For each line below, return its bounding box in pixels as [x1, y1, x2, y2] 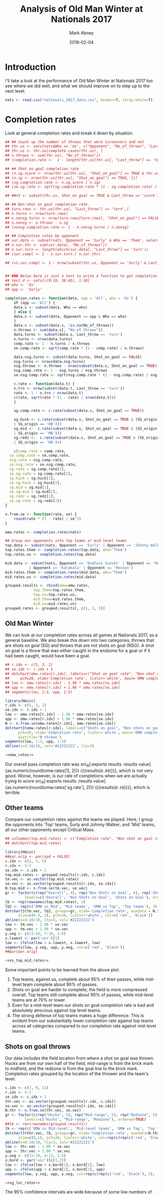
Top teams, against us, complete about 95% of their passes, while [12, 976, 145, 983]
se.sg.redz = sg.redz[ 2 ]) [9, 499, 62, 503]
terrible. [5, 790, 21, 795]
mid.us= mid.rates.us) [33, 601, 77, 606]
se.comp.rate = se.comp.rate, [9, 453, 70, 458]
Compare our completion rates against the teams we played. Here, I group [5, 816, 153, 822]
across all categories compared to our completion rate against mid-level [12, 1023, 156, 1029]
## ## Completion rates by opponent [5, 233, 79, 238]
